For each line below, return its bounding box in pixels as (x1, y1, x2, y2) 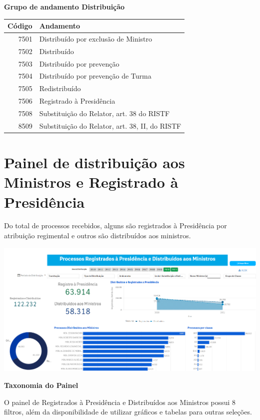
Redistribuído (39, 83, 81, 94)
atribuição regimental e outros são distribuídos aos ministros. (4, 230, 191, 241)
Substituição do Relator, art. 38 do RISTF (39, 108, 170, 118)
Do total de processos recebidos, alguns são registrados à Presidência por (4, 220, 227, 231)
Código (7, 21, 32, 31)
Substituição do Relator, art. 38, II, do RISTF (39, 120, 181, 131)
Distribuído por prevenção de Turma (39, 71, 151, 81)
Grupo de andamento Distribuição (4, 2, 125, 12)
